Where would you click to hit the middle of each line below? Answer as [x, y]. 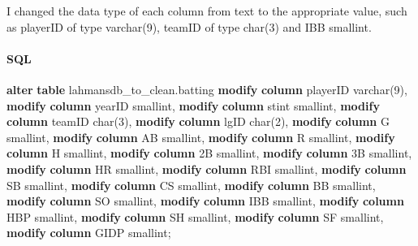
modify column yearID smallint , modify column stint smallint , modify [193, 105]
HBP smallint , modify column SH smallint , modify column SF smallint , [195, 216]
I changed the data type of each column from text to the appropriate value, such [207, 11]
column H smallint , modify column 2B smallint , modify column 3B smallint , [209, 153]
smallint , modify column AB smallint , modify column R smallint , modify [201, 137]
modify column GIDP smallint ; [89, 233]
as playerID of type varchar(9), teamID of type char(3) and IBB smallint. [189, 26]
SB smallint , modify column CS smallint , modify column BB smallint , [191, 185]
